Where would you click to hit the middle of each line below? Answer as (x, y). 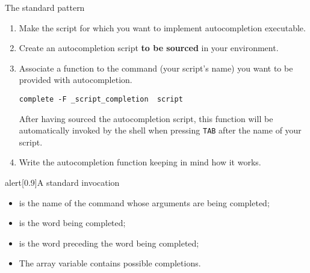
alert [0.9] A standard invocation (62, 183)
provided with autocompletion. (76, 80)
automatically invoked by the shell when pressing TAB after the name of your (160, 130)
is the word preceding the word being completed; (109, 243)
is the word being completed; (72, 223)
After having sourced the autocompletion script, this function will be (146, 118)
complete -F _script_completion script (101, 99)
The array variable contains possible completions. (110, 263)
